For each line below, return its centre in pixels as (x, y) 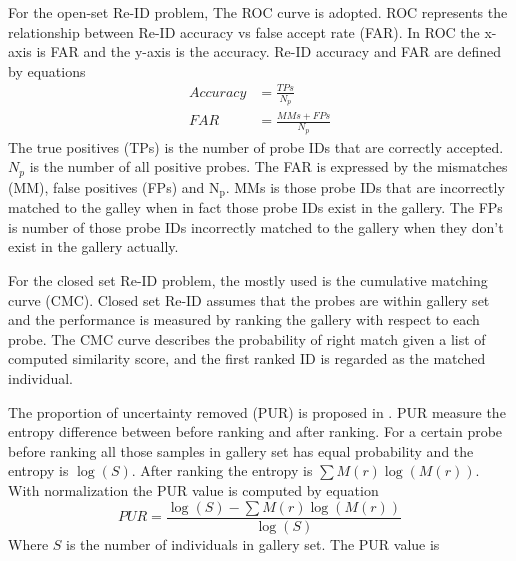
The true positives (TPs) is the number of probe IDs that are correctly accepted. (256, 146)
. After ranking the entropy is (222, 470)
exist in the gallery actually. (93, 246)
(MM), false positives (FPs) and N (114, 186)
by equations (47, 70)
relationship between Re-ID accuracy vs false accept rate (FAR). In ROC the (244, 31)
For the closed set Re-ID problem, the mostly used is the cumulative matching (248, 280)
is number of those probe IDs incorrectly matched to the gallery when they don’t (256, 226)
